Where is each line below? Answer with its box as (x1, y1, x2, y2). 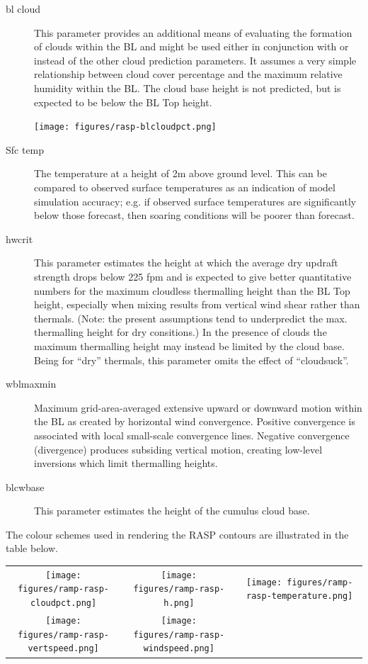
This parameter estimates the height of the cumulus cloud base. (34, 503, 310, 518)
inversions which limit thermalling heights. (34, 456, 218, 471)
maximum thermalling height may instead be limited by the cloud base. (34, 338, 345, 353)
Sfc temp (6, 142, 45, 157)
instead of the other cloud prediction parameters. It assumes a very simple (34, 52, 357, 67)
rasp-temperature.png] (246, 591, 353, 602)
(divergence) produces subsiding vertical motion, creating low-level (34, 441, 323, 456)
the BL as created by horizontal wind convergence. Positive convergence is (34, 414, 355, 429)
